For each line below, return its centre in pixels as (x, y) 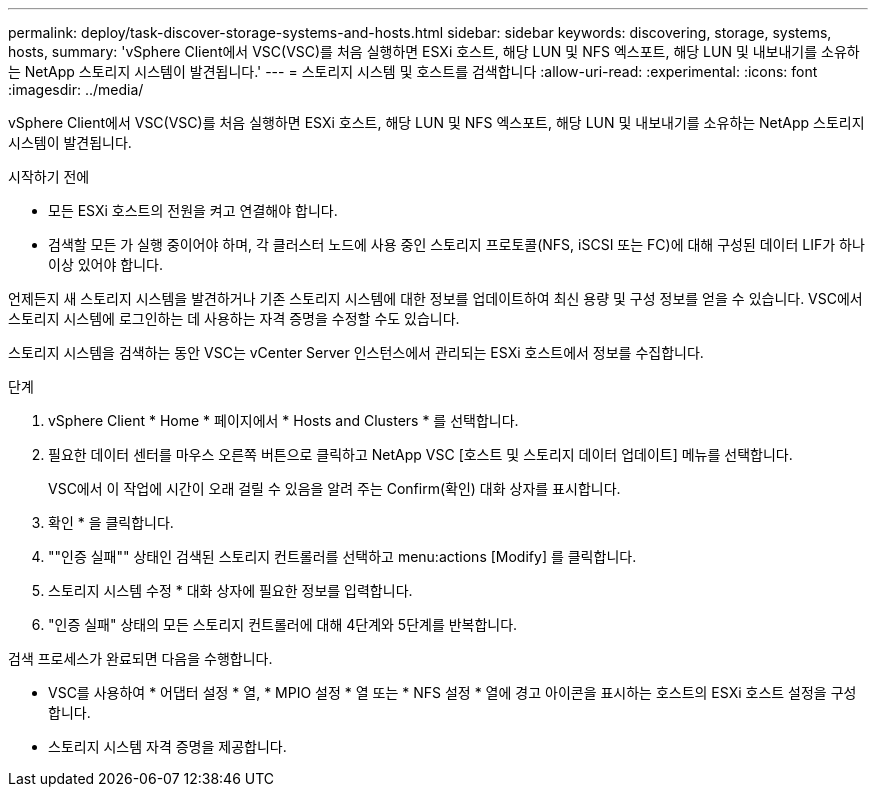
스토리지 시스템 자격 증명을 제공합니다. (167, 746)
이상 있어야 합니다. (105, 264)
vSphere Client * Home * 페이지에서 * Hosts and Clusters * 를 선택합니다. (283, 420)
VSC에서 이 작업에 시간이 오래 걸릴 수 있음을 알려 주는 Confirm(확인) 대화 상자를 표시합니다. (334, 488)
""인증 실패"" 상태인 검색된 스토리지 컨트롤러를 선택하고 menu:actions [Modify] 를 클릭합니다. (342, 556)
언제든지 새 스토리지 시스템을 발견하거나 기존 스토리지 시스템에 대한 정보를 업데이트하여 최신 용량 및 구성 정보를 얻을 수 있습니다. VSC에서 (435, 298)
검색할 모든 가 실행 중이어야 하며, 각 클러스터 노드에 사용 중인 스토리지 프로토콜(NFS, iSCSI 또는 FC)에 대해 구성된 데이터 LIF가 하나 (456, 244)
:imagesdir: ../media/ (76, 89)
